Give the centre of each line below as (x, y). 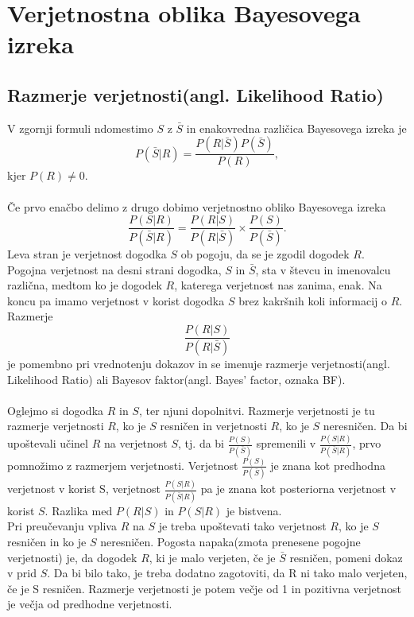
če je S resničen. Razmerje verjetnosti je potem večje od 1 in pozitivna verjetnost (204, 588)
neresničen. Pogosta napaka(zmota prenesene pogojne (230, 541)
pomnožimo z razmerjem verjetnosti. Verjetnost (123, 465)
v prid (22, 573)
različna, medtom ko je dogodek (85, 285)
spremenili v (286, 443)
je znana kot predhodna (328, 465)
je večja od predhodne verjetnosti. (90, 604)
